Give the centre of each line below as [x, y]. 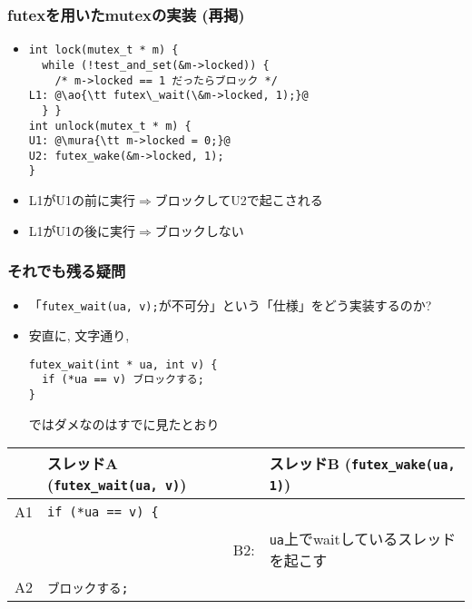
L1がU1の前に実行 [82, 200]
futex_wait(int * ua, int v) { [123, 364]
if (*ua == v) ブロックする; [123, 380]
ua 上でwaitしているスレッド [363, 539]
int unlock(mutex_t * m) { [110, 126]
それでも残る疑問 [67, 271]
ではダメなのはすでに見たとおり [124, 423]
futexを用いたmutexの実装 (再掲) [126, 14]
